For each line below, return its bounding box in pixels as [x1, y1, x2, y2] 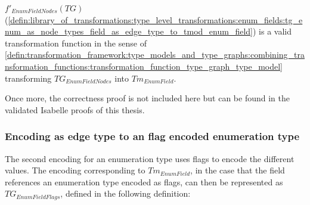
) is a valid [252, 25, 292, 38]
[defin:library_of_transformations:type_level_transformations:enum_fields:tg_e [8, 13, 303, 26]
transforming [5, 72, 52, 84]
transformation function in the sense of [5, 36, 147, 49]
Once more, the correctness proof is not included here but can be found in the [5, 92, 290, 104]
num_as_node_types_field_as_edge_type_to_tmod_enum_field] [5, 25, 253, 38]
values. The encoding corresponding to [5, 164, 145, 176]
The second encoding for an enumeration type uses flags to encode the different [5, 152, 294, 164]
